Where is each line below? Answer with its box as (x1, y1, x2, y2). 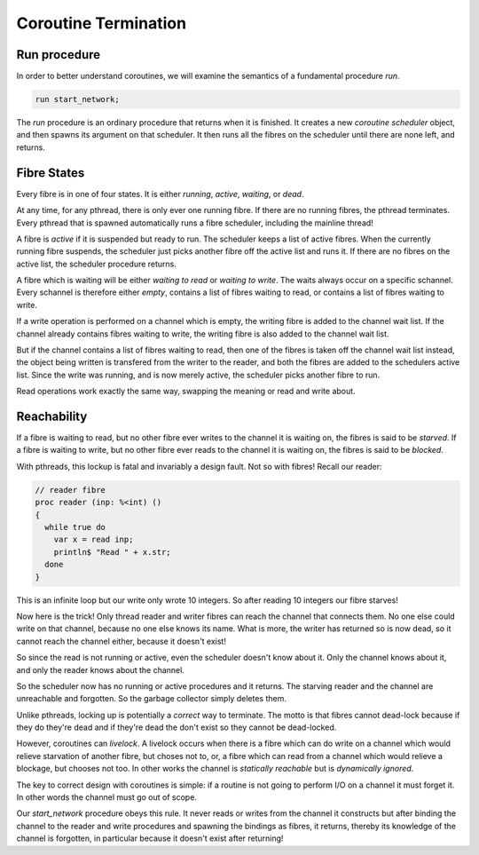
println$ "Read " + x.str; (53, 547, 172, 557)
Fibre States (16, 165, 85, 180)
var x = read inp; (53, 534, 134, 545)
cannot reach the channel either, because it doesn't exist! (16, 636, 226, 646)
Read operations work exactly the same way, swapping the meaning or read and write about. (16, 386, 356, 397)
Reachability (16, 409, 88, 424)
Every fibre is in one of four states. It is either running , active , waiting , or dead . (16, 188, 304, 199)
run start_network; (35, 94, 120, 105)
